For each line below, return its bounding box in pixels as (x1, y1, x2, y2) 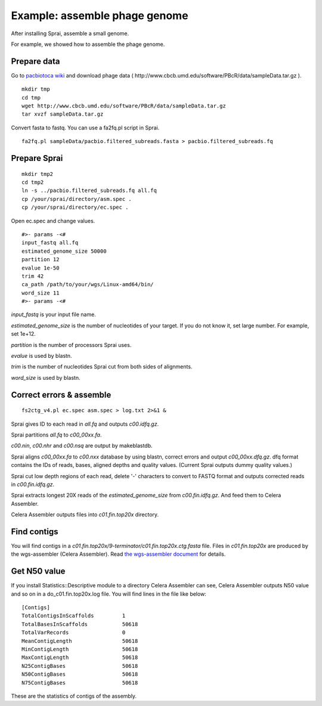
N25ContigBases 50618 (21, 662, 138, 669)
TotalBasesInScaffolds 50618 (21, 621, 138, 627)
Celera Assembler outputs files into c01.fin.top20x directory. (11, 511, 159, 518)
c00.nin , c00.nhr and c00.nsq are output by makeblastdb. (11, 442, 153, 450)
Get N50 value (11, 566, 66, 577)
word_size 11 (21, 289, 60, 296)
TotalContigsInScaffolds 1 (21, 612, 126, 620)
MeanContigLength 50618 (21, 637, 138, 644)
